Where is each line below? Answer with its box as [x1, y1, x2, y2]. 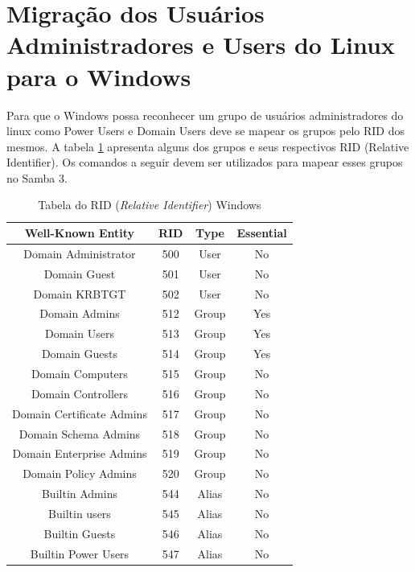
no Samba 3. [6, 169, 68, 186]
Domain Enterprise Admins [12, 445, 147, 462]
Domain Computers [31, 364, 128, 381]
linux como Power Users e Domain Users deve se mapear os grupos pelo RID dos [6, 122, 405, 139]
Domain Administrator [23, 245, 136, 261]
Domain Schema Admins [18, 425, 141, 442]
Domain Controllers [31, 385, 129, 401]
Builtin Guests [43, 525, 116, 541]
